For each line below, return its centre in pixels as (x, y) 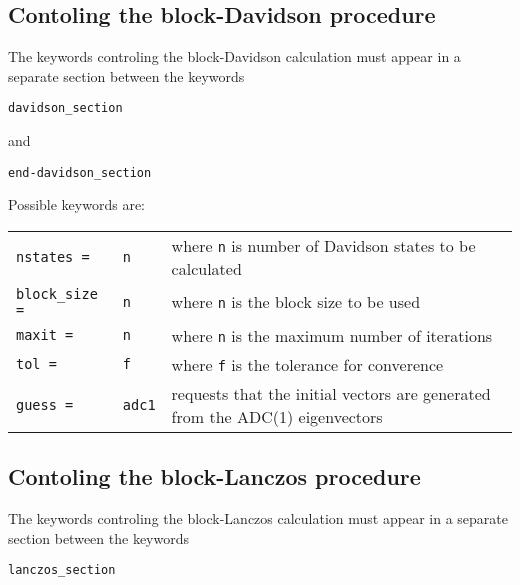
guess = (45, 404)
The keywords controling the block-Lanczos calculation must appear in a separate (258, 518)
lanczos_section (62, 570)
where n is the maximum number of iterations (332, 335)
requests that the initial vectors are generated (331, 393)
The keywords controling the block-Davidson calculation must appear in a (234, 56)
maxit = (45, 335)
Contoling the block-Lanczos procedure (214, 476)
